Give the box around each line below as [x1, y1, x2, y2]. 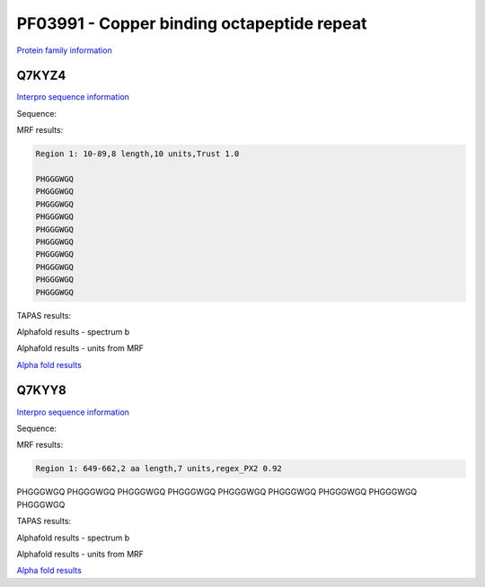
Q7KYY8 [16, 382, 66, 399]
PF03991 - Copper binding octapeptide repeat [16, 13, 367, 33]
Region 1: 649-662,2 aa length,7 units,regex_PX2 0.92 [35, 463, 282, 474]
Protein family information [16, 45, 112, 56]
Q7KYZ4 [16, 68, 66, 83]
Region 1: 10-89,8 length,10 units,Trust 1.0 [35, 149, 240, 159]
